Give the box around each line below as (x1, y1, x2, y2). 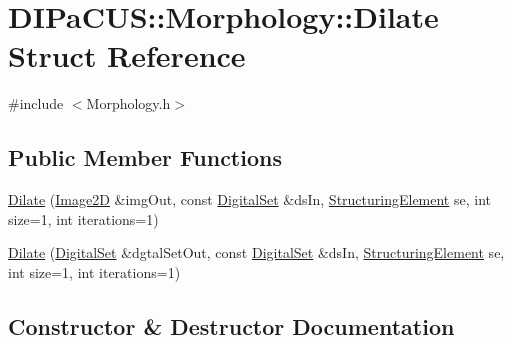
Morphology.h (86, 93, 171, 114)
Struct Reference (8, 35, 246, 76)
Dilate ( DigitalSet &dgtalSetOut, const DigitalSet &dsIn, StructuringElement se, (8, 242, 505, 263)
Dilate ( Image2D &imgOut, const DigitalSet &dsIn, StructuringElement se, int (8, 189, 492, 210)
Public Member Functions (8, 142, 282, 173)
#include (8, 93, 64, 114)
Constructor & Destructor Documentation (8, 310, 455, 341)
